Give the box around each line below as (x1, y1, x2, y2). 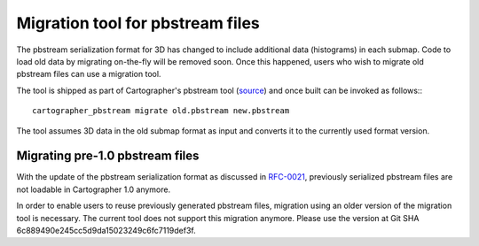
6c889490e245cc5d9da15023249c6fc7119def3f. (16, 225, 196, 235)
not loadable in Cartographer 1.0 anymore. (16, 184, 171, 195)
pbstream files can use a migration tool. (16, 69, 161, 80)
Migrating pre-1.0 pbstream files (16, 149, 200, 164)
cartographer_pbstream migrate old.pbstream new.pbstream (32, 106, 290, 116)
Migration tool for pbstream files (16, 13, 261, 33)
